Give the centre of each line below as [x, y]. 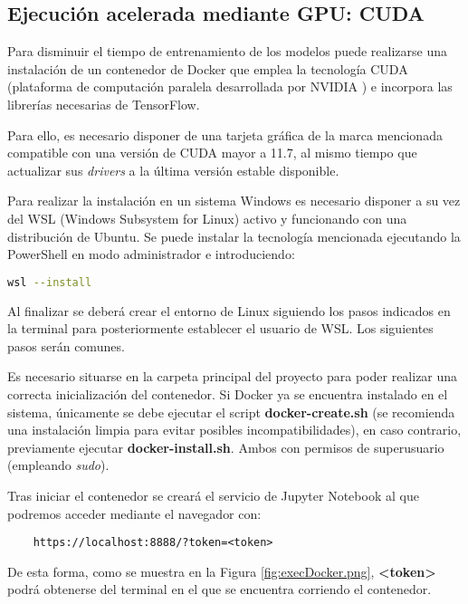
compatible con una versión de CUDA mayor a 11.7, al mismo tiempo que [212, 153]
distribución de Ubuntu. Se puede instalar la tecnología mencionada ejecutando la [234, 236]
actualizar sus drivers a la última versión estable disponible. [173, 170]
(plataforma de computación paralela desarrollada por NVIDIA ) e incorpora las [230, 86]
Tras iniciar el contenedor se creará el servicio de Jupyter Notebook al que [213, 495]
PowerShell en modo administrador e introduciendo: [151, 254]
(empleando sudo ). [58, 465]
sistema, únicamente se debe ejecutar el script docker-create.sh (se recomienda [231, 412]
